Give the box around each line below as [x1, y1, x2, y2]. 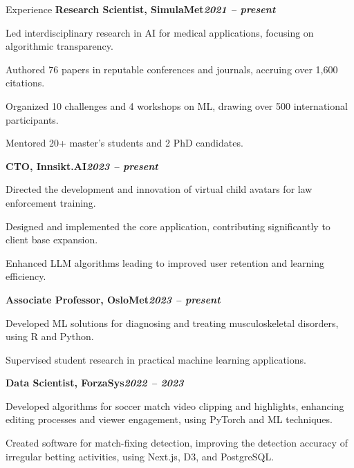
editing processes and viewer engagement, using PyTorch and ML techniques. [6, 412, 333, 427]
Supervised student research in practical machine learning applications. [6, 352, 306, 366]
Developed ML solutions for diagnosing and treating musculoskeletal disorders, [6, 315, 339, 330]
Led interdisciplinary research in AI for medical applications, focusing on [6, 25, 314, 39]
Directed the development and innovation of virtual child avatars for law [6, 182, 313, 196]
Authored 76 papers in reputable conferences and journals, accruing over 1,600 [6, 62, 338, 76]
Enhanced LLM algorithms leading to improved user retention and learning [6, 255, 325, 270]
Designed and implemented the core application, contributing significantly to [6, 218, 330, 233]
